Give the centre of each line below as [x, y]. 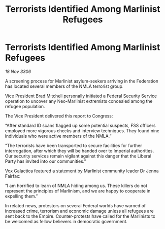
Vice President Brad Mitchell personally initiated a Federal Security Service [81, 96]
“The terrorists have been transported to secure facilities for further [74, 145]
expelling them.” [21, 196]
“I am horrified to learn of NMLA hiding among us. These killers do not [76, 186]
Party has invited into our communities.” [46, 161]
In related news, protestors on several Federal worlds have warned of [76, 205]
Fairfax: [13, 176]
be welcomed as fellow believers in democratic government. [66, 221]
